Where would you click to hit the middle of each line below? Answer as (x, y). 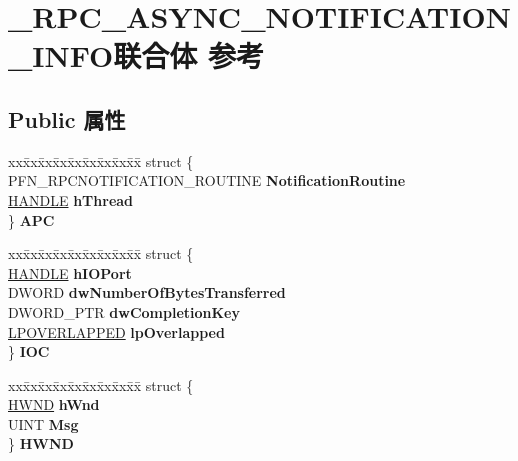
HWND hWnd (54, 404)
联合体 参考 (189, 55)
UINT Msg (43, 423)
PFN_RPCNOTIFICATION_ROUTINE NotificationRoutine (207, 180)
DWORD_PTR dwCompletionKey (124, 311)
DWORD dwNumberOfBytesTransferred (147, 292)
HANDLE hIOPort (70, 272)
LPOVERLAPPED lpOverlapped (116, 331)
